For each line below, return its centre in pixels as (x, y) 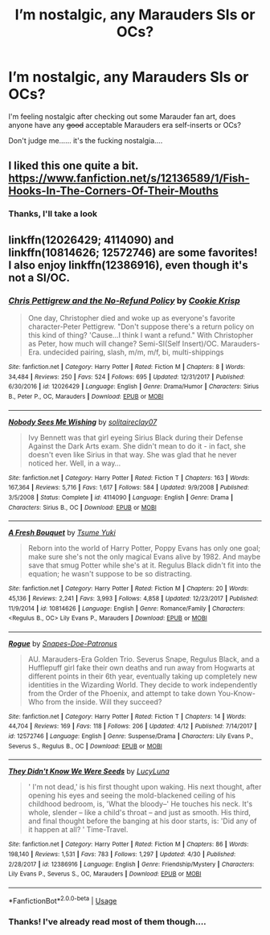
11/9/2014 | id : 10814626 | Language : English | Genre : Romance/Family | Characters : (127, 609)
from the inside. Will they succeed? (104, 702)
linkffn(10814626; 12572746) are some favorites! (133, 252)
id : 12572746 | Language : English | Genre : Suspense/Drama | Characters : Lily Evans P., (131, 736)
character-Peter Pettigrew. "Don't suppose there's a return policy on (141, 326)
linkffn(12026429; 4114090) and (91, 240)
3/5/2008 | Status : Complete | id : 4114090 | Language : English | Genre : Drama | (121, 497)
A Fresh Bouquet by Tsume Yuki (62, 533)
